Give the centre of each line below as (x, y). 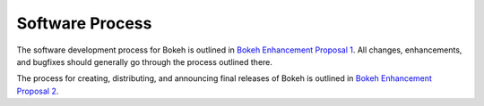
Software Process (84, 23)
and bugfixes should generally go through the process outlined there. (145, 61)
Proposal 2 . (38, 91)
